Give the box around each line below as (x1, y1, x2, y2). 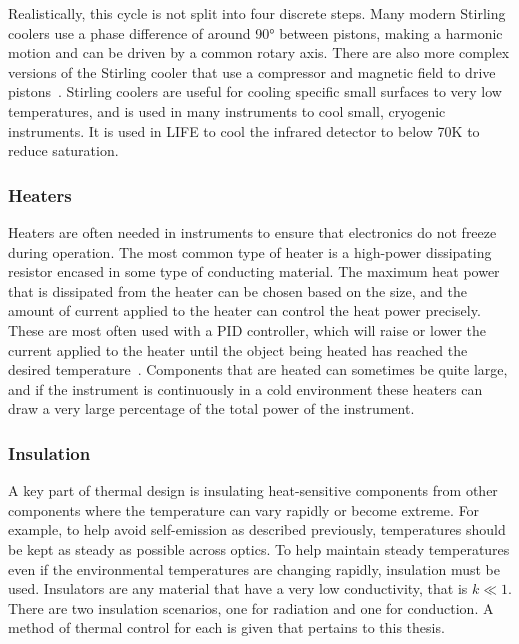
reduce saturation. (8, 140, 119, 161)
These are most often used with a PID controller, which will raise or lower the (8, 319, 487, 340)
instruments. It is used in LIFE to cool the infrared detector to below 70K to (8, 120, 480, 141)
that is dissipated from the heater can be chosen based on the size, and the (8, 280, 468, 301)
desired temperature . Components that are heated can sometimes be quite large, (8, 359, 508, 380)
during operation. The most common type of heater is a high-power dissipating (8, 241, 492, 262)
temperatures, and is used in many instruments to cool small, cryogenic (8, 100, 446, 121)
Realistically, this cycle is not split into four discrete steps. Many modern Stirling (8, 3, 506, 23)
